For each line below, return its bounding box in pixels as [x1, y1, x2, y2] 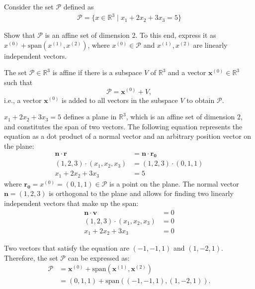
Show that [4, 30, 35, 40]
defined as [63, 1, 94, 11]
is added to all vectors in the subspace [62, 95, 178, 105]
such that [4, 77, 33, 87]
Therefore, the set [4, 252, 58, 263]
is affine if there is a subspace [52, 67, 142, 78]
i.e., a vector [4, 95, 42, 105]
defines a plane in [63, 111, 117, 122]
